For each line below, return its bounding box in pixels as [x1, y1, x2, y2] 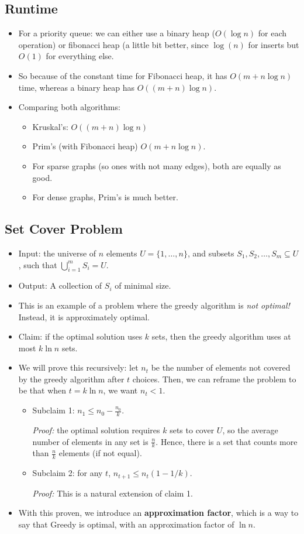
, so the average [222, 423, 278, 436]
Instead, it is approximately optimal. [18, 310, 150, 323]
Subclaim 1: [32, 404, 75, 416]
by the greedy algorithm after [18, 372, 125, 385]
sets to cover [170, 423, 215, 436]
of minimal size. [115, 279, 171, 292]
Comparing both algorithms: [18, 101, 120, 113]
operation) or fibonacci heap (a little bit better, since [18, 38, 209, 50]
